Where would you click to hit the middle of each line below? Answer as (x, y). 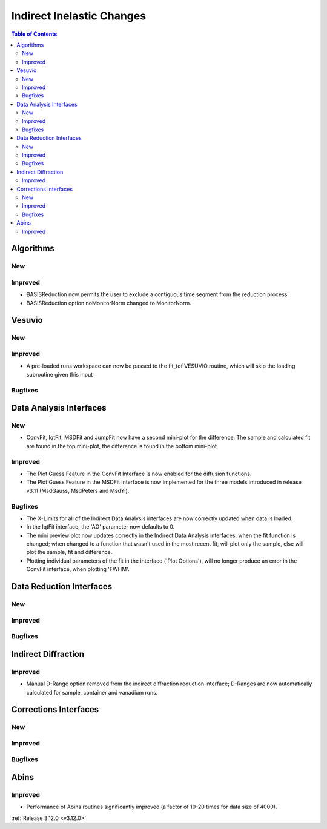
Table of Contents (34, 34)
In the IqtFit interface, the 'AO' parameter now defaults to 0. (101, 527)
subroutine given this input (60, 374)
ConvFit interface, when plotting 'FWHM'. (78, 569)
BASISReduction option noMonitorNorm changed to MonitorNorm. (109, 303)
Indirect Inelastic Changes (79, 16)
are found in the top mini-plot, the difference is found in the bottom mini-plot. (122, 446)
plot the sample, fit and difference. (69, 552)
